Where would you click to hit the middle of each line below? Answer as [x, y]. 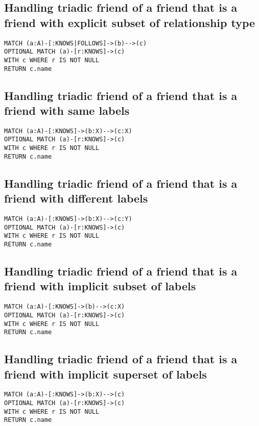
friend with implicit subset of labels [100, 286]
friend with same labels [67, 110]
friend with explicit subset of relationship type [130, 22]
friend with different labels [76, 198]
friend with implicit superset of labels [105, 374]
